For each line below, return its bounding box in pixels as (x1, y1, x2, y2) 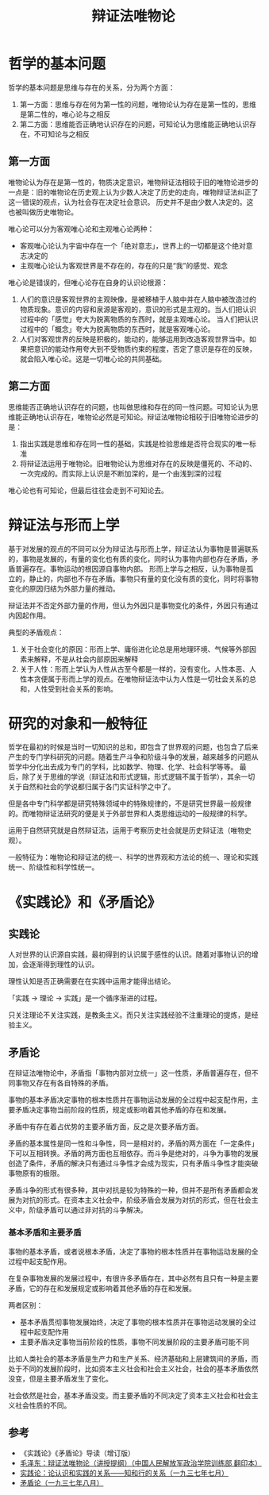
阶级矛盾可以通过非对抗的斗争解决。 (29, 1205, 148, 1215)
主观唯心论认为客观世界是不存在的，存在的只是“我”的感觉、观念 (19, 260, 229, 270)
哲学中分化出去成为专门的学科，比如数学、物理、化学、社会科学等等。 (8, 762, 238, 772)
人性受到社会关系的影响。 (33, 684, 117, 693)
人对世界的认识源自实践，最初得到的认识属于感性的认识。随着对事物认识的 (8, 950, 252, 959)
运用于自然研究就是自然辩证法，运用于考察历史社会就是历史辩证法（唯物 (8, 826, 244, 835)
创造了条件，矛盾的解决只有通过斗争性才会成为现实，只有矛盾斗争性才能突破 (8, 1158, 259, 1168)
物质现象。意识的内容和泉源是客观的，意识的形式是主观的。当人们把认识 (19, 304, 256, 314)
